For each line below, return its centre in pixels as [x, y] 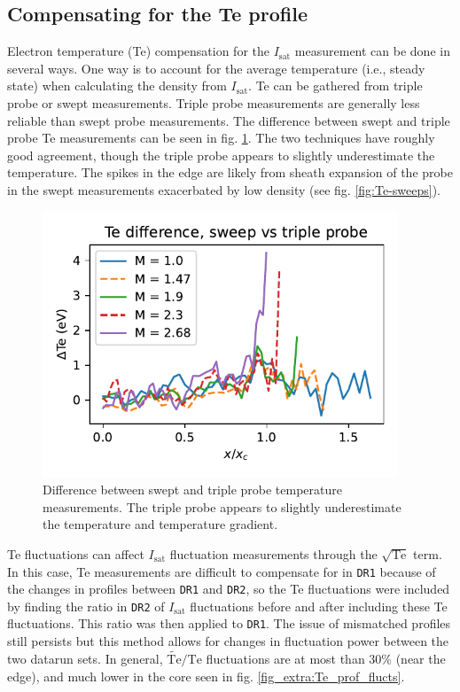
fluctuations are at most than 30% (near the [326, 658]
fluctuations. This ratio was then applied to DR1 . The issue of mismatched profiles [229, 623]
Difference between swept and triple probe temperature [193, 490]
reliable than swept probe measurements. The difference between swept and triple [229, 120]
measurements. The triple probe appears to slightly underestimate [222, 506]
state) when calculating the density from [117, 86]
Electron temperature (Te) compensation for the [138, 51]
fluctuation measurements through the [273, 553]
